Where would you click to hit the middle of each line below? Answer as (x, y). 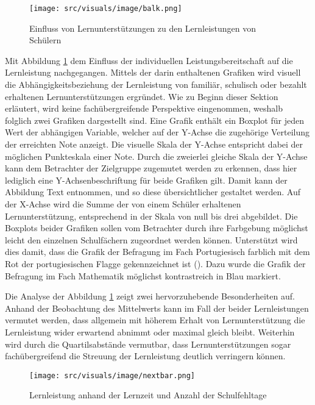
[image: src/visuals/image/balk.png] (106, 9)
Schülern (45, 40)
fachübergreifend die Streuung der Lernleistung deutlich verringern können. (145, 356)
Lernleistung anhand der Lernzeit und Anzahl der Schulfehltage (148, 395)
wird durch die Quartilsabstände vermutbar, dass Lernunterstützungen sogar (148, 344)
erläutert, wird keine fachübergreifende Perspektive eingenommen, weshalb (144, 108)
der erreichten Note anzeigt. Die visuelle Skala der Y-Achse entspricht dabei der (154, 144)
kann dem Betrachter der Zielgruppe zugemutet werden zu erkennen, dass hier (151, 168)
